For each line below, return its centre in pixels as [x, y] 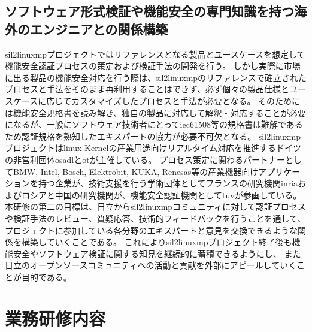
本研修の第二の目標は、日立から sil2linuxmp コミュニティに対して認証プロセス [155, 206]
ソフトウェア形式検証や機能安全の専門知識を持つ [149, 11]
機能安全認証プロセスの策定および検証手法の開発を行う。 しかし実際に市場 [153, 66]
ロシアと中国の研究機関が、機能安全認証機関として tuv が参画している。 [161, 194]
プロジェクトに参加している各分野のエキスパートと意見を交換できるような [151, 230]
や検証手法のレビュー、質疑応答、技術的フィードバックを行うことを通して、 [155, 218]
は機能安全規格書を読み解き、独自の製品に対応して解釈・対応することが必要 [155, 112]
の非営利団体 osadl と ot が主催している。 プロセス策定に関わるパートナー [145, 159]
